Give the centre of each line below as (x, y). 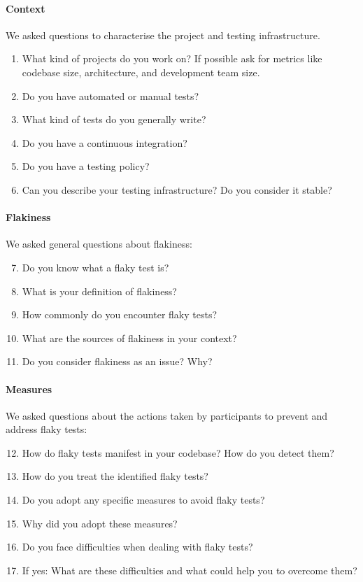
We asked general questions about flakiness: (99, 244)
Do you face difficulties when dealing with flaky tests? (137, 547)
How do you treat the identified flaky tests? (115, 476)
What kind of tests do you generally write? (114, 119)
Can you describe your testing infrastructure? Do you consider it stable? (177, 189)
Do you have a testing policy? (86, 166)
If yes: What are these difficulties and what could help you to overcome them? (190, 570)
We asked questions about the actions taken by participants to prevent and (167, 415)
